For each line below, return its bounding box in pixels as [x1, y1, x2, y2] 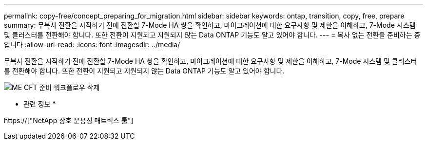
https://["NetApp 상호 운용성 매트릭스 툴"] [4, 116, 134, 125]
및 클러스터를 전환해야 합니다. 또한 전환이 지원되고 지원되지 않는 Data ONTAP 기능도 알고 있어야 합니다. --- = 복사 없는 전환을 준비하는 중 [4, 31, 421, 39]
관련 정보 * [23, 100, 56, 108]
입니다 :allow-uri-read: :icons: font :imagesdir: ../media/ [4, 40, 180, 49]
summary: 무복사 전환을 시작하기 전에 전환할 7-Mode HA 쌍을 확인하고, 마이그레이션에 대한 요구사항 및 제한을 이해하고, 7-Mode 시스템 [4, 21, 416, 29]
